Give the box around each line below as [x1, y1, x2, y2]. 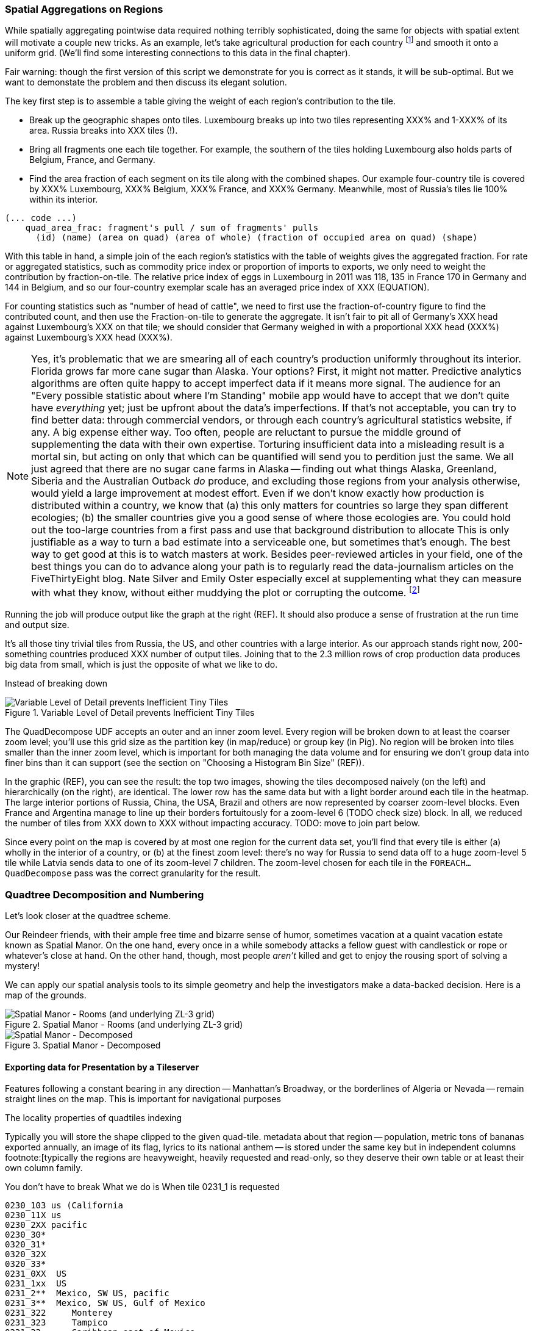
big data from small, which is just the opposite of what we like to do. [5, 659, 278, 670]
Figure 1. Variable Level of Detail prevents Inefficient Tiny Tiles [5, 707, 255, 718]
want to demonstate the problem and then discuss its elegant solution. [5, 77, 287, 88]
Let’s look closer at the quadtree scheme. [5, 911, 171, 922]
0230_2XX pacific [5, 1220, 87, 1230]
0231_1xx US [5, 1279, 67, 1289]
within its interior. [29, 194, 98, 205]
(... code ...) [5, 213, 77, 223]
